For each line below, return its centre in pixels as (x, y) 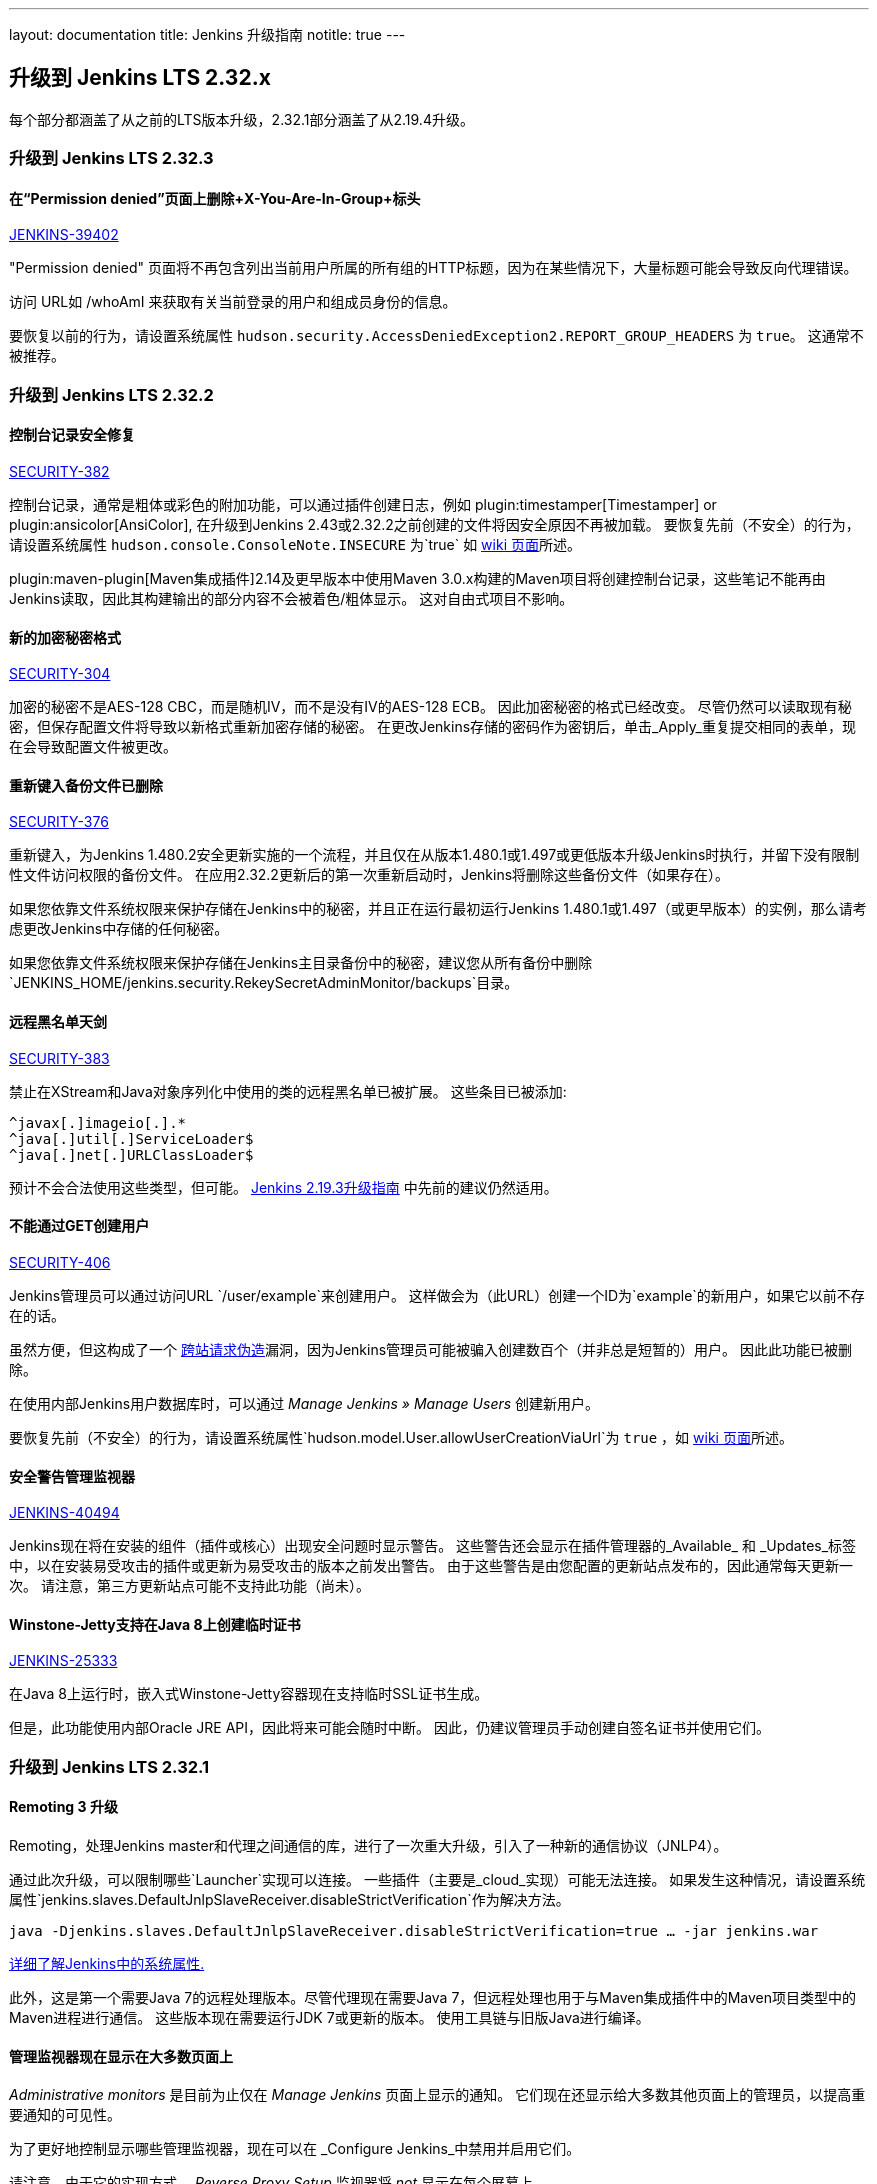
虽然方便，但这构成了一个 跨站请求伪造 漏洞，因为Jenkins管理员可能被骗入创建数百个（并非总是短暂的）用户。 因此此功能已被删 (431, 1349)
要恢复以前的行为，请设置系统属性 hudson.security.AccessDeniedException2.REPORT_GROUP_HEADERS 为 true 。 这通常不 (436, 336)
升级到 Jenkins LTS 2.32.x (140, 78)
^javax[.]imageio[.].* (98, 1122)
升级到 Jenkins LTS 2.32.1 (109, 1766)
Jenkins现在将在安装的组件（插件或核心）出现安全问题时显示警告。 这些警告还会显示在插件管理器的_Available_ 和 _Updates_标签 (433, 1546)
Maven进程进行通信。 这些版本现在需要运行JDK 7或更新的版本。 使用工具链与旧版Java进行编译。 (329, 2017)
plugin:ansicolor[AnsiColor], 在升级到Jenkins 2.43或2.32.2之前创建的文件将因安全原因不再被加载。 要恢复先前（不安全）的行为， (434, 525)
